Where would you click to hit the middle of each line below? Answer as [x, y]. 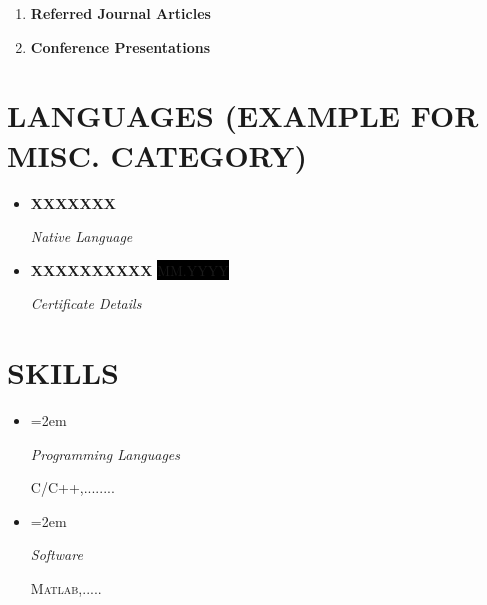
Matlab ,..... [66, 587]
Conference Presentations [120, 46]
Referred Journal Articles [120, 13]
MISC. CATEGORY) [157, 154]
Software [56, 554]
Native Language [81, 236]
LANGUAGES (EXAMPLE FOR [243, 115]
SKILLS [63, 372]
